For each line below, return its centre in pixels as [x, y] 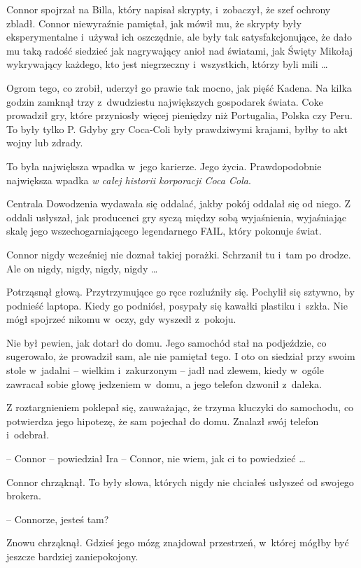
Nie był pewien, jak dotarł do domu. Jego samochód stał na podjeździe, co [167, 342]
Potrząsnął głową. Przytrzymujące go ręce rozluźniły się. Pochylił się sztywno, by [180, 292]
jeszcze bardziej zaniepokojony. [72, 556]
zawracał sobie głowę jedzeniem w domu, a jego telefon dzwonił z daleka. [164, 383]
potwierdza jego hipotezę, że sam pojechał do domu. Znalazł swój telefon [163, 421]
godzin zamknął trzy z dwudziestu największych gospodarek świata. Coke [165, 101]
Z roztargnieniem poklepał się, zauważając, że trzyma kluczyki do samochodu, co [180, 407]
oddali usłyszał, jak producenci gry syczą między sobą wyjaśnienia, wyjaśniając [176, 217]
